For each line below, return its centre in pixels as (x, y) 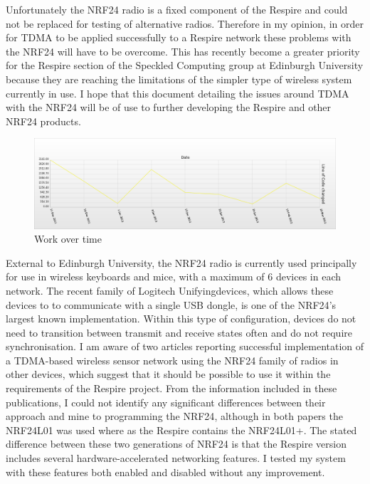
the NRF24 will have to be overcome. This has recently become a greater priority (183, 51)
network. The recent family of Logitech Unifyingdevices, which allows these (170, 290)
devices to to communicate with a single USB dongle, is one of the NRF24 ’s (171, 304)
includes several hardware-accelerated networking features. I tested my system (176, 458)
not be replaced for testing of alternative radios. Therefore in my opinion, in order (185, 23)
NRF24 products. (43, 121)
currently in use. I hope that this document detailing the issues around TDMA (178, 93)
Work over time (68, 239)
